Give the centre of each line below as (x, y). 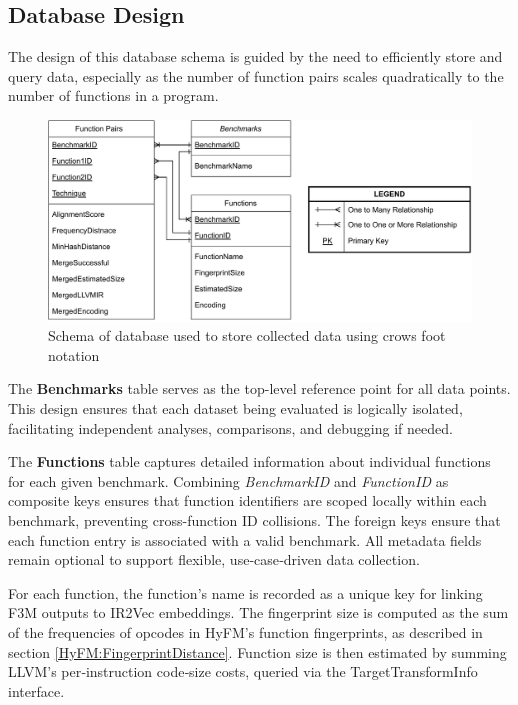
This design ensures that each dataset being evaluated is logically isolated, (235, 408)
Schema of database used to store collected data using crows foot (247, 335)
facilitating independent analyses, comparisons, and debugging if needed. (230, 427)
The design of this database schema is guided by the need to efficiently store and (255, 56)
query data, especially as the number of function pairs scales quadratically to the (256, 75)
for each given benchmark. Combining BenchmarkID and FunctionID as (228, 480)
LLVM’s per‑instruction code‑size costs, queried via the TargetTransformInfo (243, 671)
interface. (36, 690)
